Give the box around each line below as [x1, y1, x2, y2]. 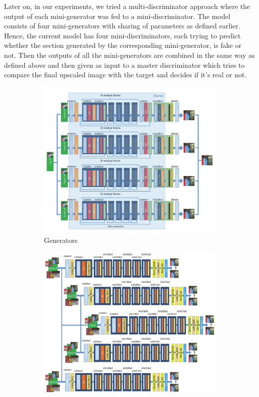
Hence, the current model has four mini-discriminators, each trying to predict [4, 30, 241, 40]
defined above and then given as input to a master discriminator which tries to [4, 59, 245, 70]
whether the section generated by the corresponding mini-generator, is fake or [4, 40, 242, 50]
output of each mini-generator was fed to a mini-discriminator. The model [4, 10, 231, 21]
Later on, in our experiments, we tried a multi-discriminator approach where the [4, 1, 250, 11]
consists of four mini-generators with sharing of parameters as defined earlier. [4, 20, 241, 31]
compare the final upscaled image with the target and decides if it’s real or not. [4, 69, 247, 80]
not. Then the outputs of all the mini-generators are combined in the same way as [4, 49, 255, 60]
